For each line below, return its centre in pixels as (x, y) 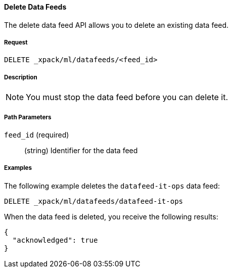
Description (21, 77)
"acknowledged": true (55, 240)
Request (16, 42)
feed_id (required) (37, 134)
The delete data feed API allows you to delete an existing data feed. (117, 25)
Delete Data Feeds (35, 7)
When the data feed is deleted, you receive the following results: (111, 216)
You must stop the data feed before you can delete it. (127, 97)
